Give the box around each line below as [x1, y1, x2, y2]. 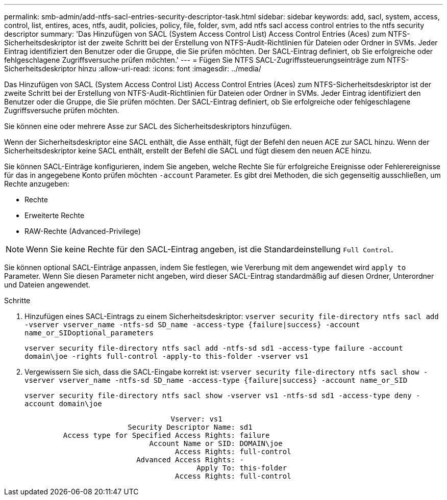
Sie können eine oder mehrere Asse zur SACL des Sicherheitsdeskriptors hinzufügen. [4, 122, 292, 130]
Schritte [4, 296, 31, 305]
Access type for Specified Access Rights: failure [63, 431, 270, 439]
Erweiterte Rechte [24, 211, 85, 220]
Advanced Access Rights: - [136, 456, 244, 464]
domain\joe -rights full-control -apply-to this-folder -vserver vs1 [24, 352, 309, 360]
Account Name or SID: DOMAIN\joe [149, 439, 283, 448]
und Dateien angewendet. [4, 280, 91, 289]
